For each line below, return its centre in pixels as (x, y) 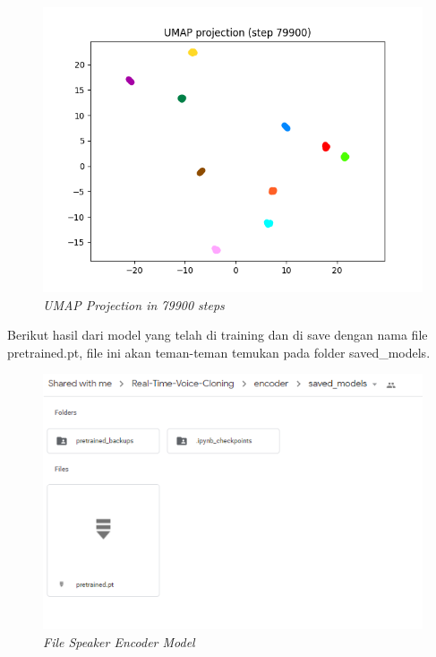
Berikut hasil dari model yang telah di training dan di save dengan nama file (218, 335)
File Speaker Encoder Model (119, 641)
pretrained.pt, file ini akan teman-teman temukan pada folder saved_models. (219, 352)
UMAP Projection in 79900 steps (134, 304)
